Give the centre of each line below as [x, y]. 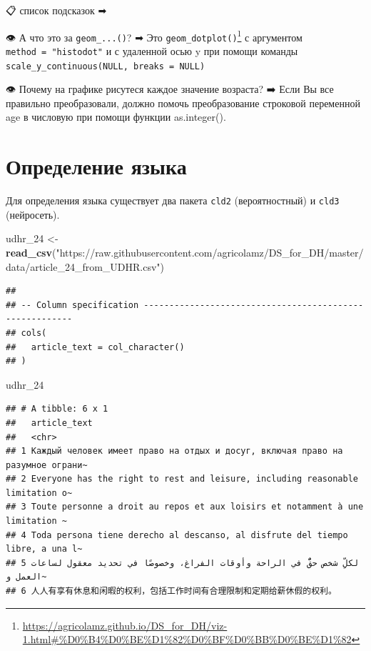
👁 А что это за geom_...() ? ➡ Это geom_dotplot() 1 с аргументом [154, 36]
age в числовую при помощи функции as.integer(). [116, 117]
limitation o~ [39, 493]
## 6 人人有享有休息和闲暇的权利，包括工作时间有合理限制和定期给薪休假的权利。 [171, 591]
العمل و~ [26, 577]
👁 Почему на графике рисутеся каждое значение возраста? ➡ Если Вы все [170, 89]
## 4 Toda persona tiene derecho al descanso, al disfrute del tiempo [177, 535]
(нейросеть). [33, 214]
